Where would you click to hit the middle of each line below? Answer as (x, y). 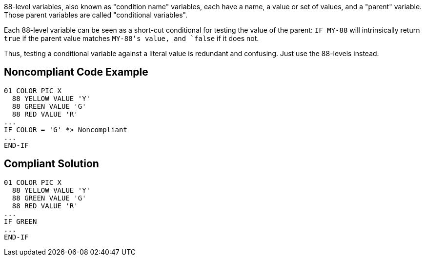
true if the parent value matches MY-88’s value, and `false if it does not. (132, 38)
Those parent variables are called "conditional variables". (96, 15)
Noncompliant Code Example (76, 72)
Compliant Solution (51, 164)
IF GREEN (20, 221)
